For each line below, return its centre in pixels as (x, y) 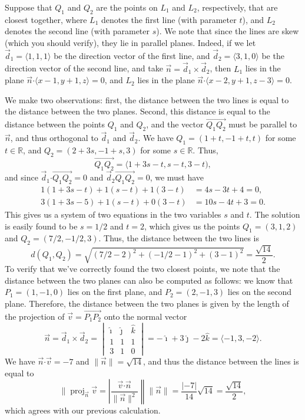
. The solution (275, 214)
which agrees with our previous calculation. (83, 410)
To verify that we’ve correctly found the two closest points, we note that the (142, 269)
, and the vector (175, 124)
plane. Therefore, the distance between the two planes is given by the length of (147, 303)
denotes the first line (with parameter (169, 19)
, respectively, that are (237, 7)
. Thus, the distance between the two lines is (179, 238)
